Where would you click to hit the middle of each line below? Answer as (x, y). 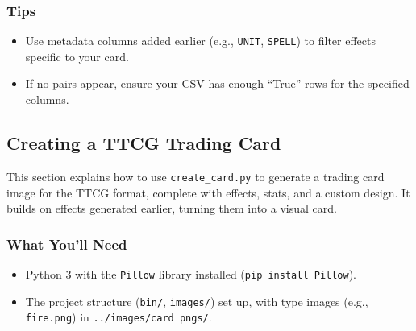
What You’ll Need (67, 244)
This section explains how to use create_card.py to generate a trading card (196, 176)
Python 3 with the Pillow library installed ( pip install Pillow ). (191, 273)
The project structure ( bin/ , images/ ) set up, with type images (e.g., (197, 301)
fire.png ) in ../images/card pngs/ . (119, 317)
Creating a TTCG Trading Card (144, 143)
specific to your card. (77, 56)
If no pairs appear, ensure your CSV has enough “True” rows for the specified (217, 83)
